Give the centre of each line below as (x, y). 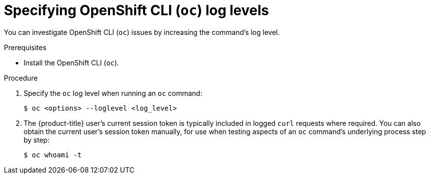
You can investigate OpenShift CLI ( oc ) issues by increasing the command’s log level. (142, 32)
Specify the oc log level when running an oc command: (113, 93)
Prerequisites (25, 47)
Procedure (21, 78)
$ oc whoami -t (53, 155)
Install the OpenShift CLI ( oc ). (72, 62)
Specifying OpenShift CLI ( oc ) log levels (137, 10)
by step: (37, 140)
